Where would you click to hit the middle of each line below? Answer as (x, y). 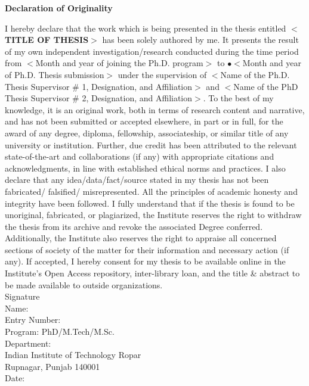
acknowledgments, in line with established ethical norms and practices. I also (145, 168)
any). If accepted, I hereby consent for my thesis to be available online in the (145, 261)
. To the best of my (238, 98)
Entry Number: (33, 320)
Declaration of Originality (59, 8)
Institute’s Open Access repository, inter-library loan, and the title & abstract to (152, 273)
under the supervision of (162, 74)
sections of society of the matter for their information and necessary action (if (147, 249)
